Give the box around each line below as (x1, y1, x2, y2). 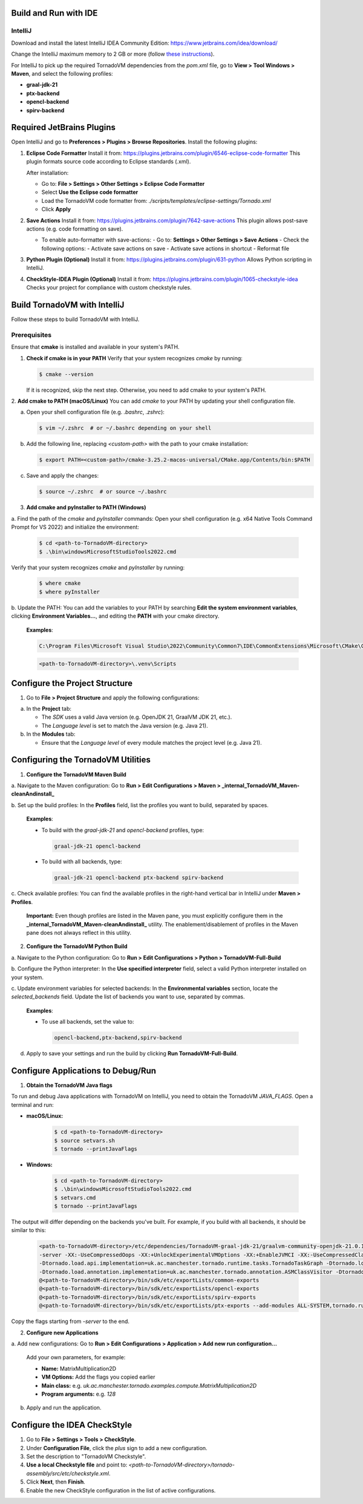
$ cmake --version (39, 371, 94, 378)
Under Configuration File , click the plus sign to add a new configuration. (26, 1444, 208, 1451)
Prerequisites (11, 331, 51, 339)
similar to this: (11, 1227, 47, 1234)
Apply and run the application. (26, 1404, 102, 1411)
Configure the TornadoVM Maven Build (26, 771, 126, 778)
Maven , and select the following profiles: (11, 70, 113, 77)
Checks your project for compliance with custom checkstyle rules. (26, 284, 192, 291)
